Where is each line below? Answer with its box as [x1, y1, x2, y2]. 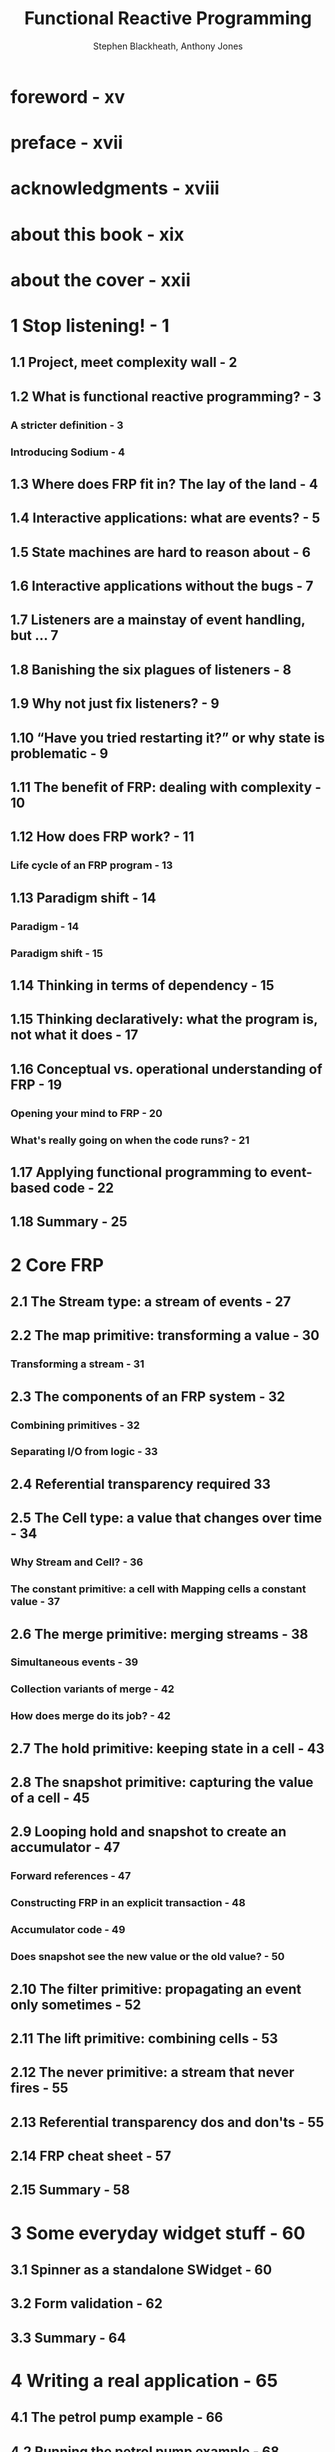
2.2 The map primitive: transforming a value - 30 [10, 1327, 320, 1344]
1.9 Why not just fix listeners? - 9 [10, 695, 220, 712]
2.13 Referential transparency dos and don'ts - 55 [10, 2113, 325, 2131]
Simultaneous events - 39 [10, 1655, 139, 1669]
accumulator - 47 [10, 1839, 121, 1856]
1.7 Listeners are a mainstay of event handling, [10, 612, 306, 629]
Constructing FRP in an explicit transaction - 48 [10, 1896, 246, 1910]
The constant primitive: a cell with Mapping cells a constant [10, 1582, 307, 1596]
